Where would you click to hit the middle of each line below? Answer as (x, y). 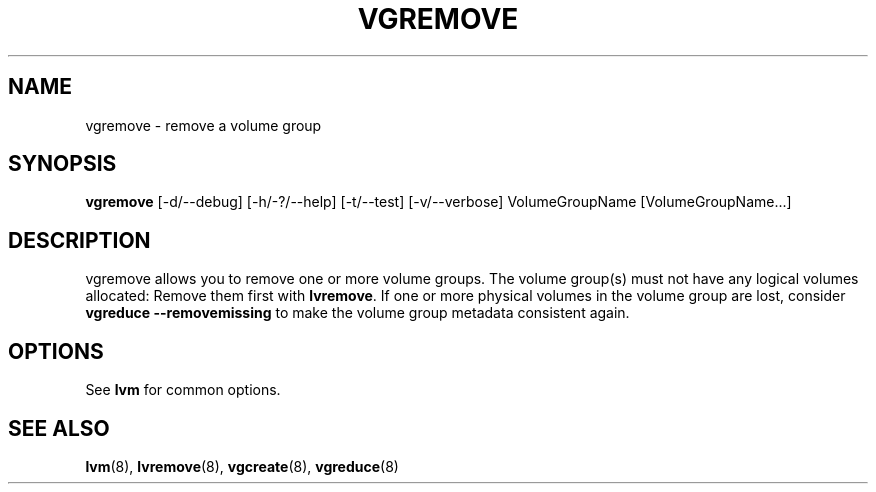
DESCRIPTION (79, 240)
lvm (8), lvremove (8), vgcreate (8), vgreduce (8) (242, 466)
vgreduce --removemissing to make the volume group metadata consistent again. (357, 313)
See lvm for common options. (183, 390)
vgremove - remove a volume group (203, 125)
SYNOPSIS (62, 164)
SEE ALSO (59, 428)
